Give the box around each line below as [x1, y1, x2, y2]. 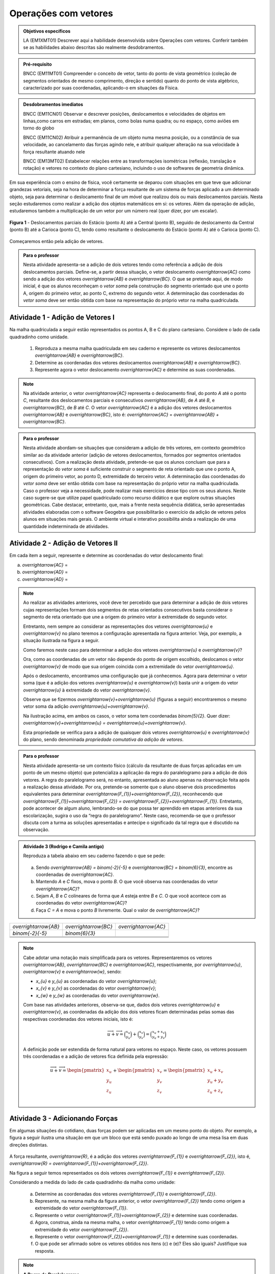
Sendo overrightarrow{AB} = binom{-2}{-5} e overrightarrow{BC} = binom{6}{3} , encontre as [36, 864, 233, 870]
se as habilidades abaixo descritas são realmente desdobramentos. [23, 44, 165, 50]
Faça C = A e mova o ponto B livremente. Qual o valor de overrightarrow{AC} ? [36, 907, 200, 913]
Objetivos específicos [23, 28, 71, 34]
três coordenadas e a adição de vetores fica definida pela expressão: [23, 1053, 169, 1059]
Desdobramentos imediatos [23, 101, 84, 108]
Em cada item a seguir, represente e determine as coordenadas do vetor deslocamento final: [9, 552, 204, 559]
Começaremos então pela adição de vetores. [9, 238, 104, 244]
